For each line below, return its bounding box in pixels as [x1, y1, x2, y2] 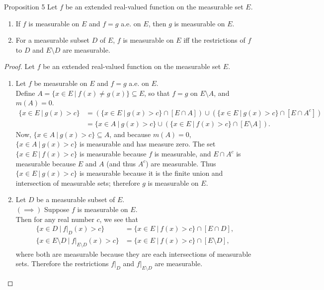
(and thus [106, 158, 136, 168]
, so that [144, 87, 170, 98]
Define [15, 87, 35, 98]
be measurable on [34, 77, 87, 88]
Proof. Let [4, 61, 35, 72]
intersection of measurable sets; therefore [15, 177, 140, 188]
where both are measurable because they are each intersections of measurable [15, 248, 251, 259]
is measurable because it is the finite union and [79, 168, 223, 178]
